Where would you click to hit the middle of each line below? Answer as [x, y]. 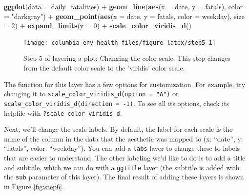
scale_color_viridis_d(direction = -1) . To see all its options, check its [117, 103]
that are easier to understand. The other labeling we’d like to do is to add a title [125, 158]
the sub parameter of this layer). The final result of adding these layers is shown [124, 177]
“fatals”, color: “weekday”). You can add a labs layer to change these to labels [122, 148]
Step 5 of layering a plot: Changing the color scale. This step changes [127, 58]
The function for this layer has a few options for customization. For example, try [125, 84]
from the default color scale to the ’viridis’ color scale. [104, 68]
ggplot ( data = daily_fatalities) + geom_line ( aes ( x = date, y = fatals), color [124, 6]
